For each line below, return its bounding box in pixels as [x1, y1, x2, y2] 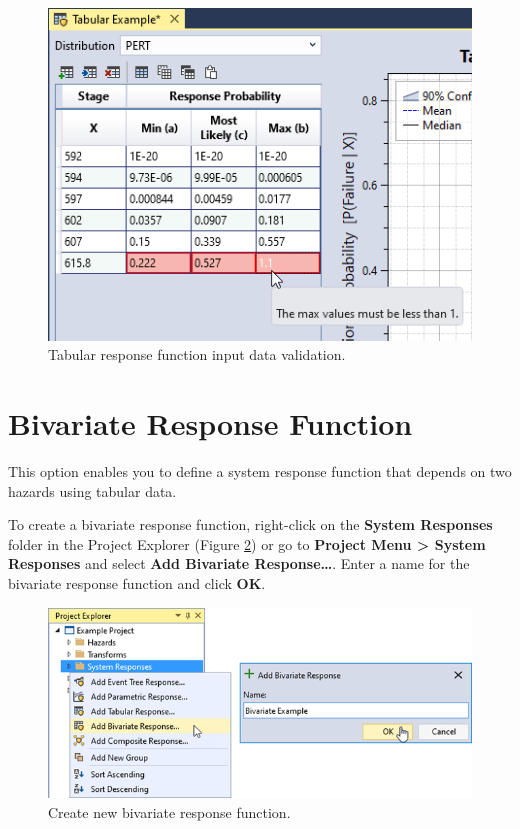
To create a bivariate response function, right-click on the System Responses [8, 514, 493, 535]
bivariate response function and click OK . [8, 573, 266, 594]
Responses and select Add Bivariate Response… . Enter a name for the [8, 553, 470, 574]
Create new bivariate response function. [48, 801, 291, 822]
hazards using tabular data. [8, 480, 177, 501]
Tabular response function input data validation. [48, 344, 346, 365]
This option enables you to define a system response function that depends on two [8, 461, 512, 482]
